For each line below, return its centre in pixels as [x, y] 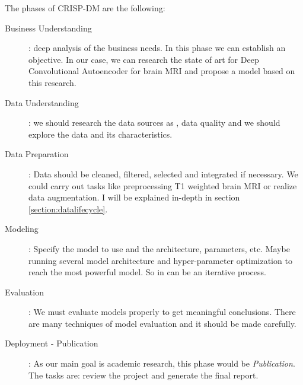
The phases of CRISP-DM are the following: [85, 8]
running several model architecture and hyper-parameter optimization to [160, 260]
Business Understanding [48, 28]
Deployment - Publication [52, 343]
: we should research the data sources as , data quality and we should [154, 122]
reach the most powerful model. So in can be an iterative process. [147, 272]
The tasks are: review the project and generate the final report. [143, 375]
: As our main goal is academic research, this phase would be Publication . [162, 363]
